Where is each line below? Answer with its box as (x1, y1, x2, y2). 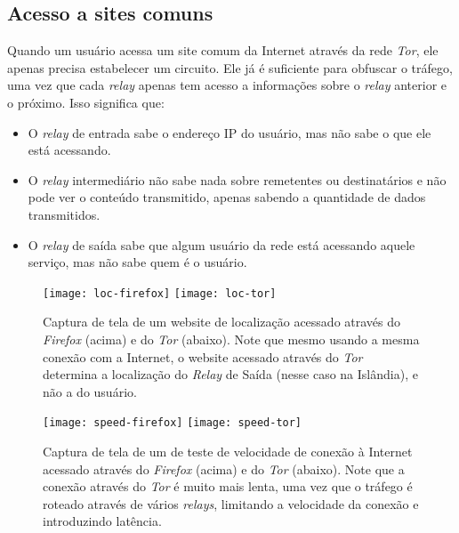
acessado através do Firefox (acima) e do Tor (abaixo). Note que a (43, 459, 405, 478)
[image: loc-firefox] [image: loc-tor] (43, 287, 277, 300)
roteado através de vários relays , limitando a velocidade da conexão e (43, 494, 419, 513)
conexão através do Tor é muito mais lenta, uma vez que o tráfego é (43, 477, 413, 496)
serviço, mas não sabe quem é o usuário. (28, 253, 247, 271)
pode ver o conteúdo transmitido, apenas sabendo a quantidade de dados (28, 188, 426, 206)
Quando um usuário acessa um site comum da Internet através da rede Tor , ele (7, 41, 439, 60)
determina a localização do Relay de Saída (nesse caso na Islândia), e (43, 365, 418, 384)
